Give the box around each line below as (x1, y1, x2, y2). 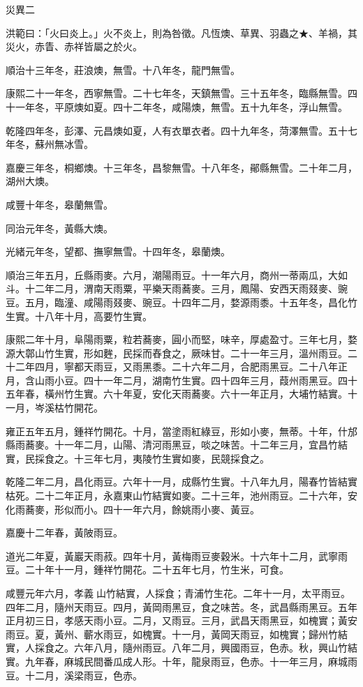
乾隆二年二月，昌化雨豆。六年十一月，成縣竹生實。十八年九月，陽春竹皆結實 (6, 474, 357, 489)
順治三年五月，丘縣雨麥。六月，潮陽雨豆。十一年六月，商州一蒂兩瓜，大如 (6, 267, 348, 282)
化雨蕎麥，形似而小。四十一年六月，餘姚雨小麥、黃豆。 (6, 501, 260, 516)
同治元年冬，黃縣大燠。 (6, 220, 113, 235)
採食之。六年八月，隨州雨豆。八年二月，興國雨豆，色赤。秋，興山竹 (34, 640, 348, 655)
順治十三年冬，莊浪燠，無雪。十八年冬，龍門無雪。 (6, 62, 240, 77)
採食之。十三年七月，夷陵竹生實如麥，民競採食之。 (34, 451, 269, 465)
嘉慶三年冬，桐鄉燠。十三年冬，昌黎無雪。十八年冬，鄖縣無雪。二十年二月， (6, 160, 357, 174)
